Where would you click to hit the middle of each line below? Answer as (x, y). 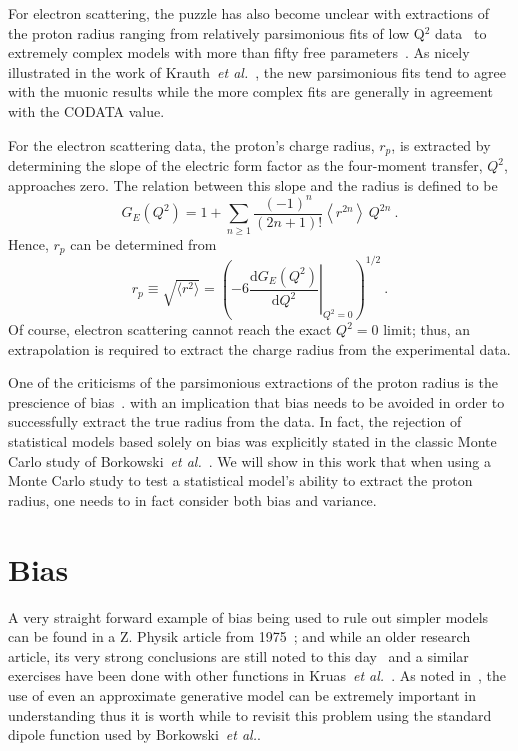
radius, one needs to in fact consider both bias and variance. (192, 499)
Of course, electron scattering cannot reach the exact (170, 329)
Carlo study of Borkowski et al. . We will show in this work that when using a (249, 460)
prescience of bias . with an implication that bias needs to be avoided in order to (256, 401)
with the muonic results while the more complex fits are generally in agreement (250, 91)
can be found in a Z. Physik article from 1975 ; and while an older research (239, 636)
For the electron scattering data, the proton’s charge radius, (191, 144)
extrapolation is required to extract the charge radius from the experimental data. (259, 348)
